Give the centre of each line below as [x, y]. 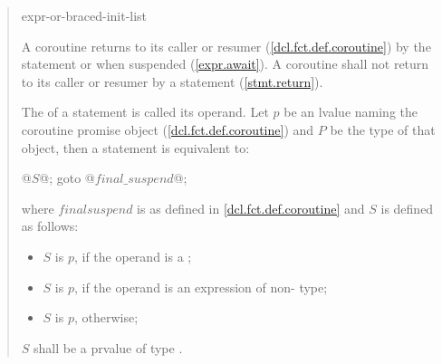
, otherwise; [106, 317]
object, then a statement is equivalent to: [135, 147]
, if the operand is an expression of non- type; [201, 287]
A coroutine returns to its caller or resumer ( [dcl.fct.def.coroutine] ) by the [226, 46]
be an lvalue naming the [351, 112]
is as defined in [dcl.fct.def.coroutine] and [251, 208]
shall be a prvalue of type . [108, 347]
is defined [407, 208]
